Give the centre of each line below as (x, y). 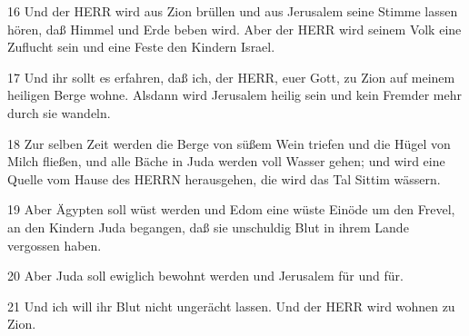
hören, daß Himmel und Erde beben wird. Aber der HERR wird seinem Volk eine (234, 29)
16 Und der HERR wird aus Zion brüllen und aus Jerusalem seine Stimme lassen (233, 11)
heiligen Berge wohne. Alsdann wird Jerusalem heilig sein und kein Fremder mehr (234, 95)
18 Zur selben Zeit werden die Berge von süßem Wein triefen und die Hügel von (229, 143)
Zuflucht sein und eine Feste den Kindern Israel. (141, 47)
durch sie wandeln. (59, 112)
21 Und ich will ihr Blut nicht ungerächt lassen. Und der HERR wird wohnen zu (231, 306)
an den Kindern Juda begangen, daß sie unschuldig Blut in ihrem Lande (208, 227)
